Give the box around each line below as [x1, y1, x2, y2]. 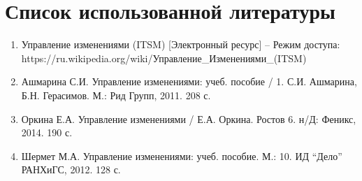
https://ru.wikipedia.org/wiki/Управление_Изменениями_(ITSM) [21, 50, 307, 65]
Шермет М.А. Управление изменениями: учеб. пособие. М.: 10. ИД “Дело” [21, 148, 342, 163]
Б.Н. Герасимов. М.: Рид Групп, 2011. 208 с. [21, 87, 211, 102]
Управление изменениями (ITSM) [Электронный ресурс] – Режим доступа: [21, 37, 340, 52]
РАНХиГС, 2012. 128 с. [21, 162, 121, 177]
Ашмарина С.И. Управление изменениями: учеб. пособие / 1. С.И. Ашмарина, [21, 74, 357, 89]
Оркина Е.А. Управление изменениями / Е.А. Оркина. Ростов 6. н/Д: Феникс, [21, 111, 356, 126]
